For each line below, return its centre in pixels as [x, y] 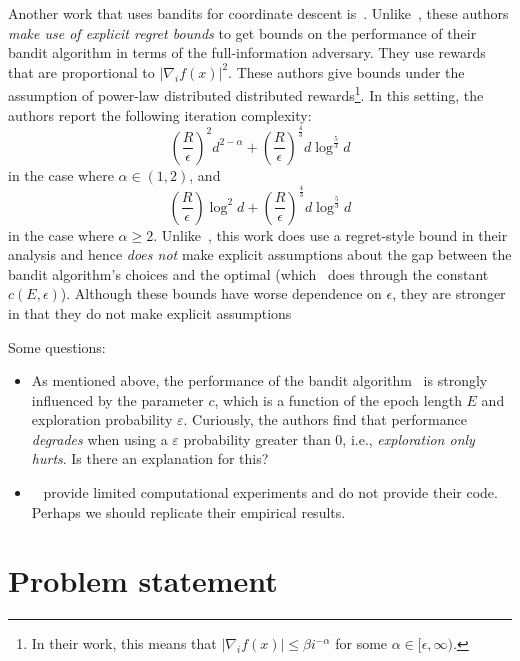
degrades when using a [99, 438]
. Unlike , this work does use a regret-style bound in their [330, 234]
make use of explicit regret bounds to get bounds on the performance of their [242, 32]
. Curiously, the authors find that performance [325, 419]
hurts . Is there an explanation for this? [150, 458]
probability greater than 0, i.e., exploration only [329, 438]
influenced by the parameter [117, 399]
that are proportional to [81, 71]
